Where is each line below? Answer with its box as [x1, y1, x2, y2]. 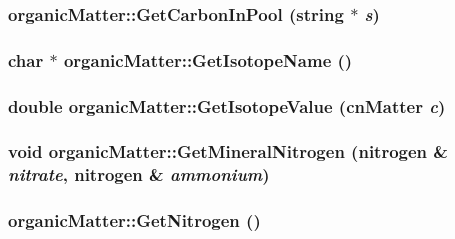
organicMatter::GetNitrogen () [8, 208, 261, 233]
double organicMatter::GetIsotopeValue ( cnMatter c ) [8, 93, 446, 118]
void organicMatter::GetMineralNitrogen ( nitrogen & [8, 139, 448, 164]
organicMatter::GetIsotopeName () [63, 47, 353, 72]
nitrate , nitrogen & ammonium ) [8, 162, 270, 187]
